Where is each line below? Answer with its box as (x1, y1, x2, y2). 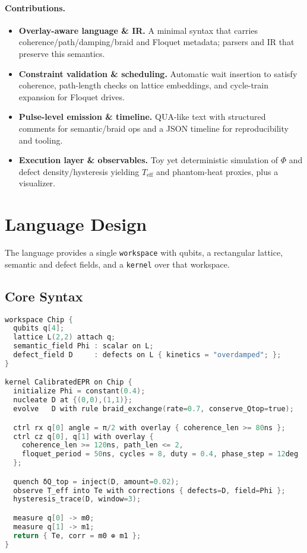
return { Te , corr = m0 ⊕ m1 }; (13, 531, 141, 540)
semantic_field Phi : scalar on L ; (13, 342, 154, 351)
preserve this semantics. (18, 47, 105, 59)
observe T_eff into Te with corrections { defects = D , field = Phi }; (13, 486, 286, 495)
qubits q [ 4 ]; (13, 324, 65, 333)
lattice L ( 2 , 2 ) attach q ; (13, 333, 116, 342)
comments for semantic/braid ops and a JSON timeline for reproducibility (18, 122, 289, 134)
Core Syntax (5, 287, 83, 305)
